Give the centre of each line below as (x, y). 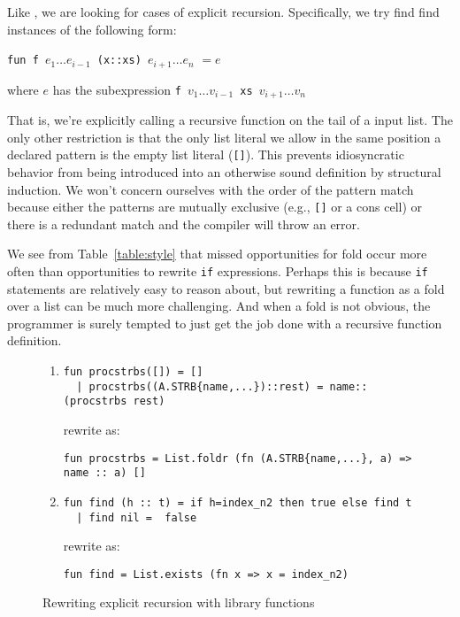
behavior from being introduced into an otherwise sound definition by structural (224, 171)
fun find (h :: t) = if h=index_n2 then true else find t (238, 502)
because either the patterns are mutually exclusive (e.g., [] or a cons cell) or (215, 207)
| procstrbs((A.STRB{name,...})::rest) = (200, 386)
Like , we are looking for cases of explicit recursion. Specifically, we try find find (223, 12)
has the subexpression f (117, 89)
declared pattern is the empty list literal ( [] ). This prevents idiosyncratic (206, 154)
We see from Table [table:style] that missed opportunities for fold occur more (217, 254)
